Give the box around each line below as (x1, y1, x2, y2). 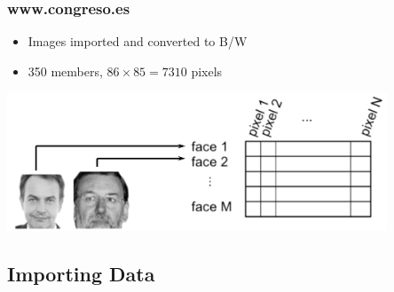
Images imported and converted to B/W (28, 32, 248, 51)
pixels (191, 61, 223, 80)
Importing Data (7, 259, 155, 287)
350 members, (28, 61, 103, 80)
